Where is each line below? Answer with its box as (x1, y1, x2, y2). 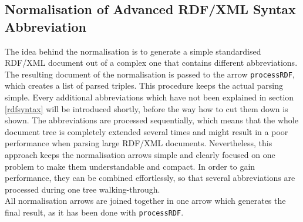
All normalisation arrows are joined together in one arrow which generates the (5, 194, 286, 207)
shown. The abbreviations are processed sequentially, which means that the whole (5, 114, 298, 126)
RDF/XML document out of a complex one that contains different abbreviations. (5, 56, 298, 69)
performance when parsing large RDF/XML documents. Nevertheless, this (5, 137, 272, 149)
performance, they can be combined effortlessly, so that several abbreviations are (5, 171, 295, 184)
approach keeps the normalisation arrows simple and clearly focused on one (5, 149, 275, 160)
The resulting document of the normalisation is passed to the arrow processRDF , (5, 68, 295, 80)
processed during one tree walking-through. (5, 183, 160, 195)
